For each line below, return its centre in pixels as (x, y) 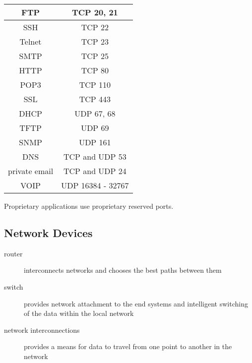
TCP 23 (95, 41)
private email (31, 171)
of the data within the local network (79, 313)
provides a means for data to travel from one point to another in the (128, 346)
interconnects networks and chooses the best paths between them (123, 270)
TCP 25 (95, 56)
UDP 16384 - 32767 (95, 185)
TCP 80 (95, 70)
